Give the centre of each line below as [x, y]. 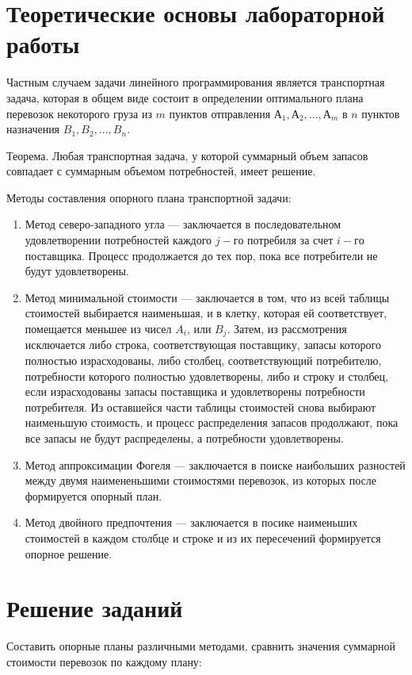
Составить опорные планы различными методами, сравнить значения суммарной [201, 646]
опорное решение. [69, 553]
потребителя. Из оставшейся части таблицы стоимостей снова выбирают [200, 407]
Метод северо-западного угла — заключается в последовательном [183, 224]
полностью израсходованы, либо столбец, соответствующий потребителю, [203, 361]
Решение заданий [95, 608]
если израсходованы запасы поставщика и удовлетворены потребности [195, 391]
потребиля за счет [290, 240]
